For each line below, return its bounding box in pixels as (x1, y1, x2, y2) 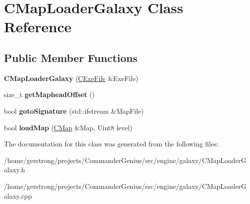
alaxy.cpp (4, 190, 32, 201)
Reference (4, 17, 72, 37)
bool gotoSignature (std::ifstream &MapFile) (4, 105, 144, 116)
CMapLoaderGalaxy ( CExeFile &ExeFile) (4, 73, 138, 83)
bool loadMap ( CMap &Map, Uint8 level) (4, 122, 133, 132)
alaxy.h (4, 164, 25, 175)
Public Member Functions (4, 50, 137, 65)
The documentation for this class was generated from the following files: (4, 139, 219, 149)
